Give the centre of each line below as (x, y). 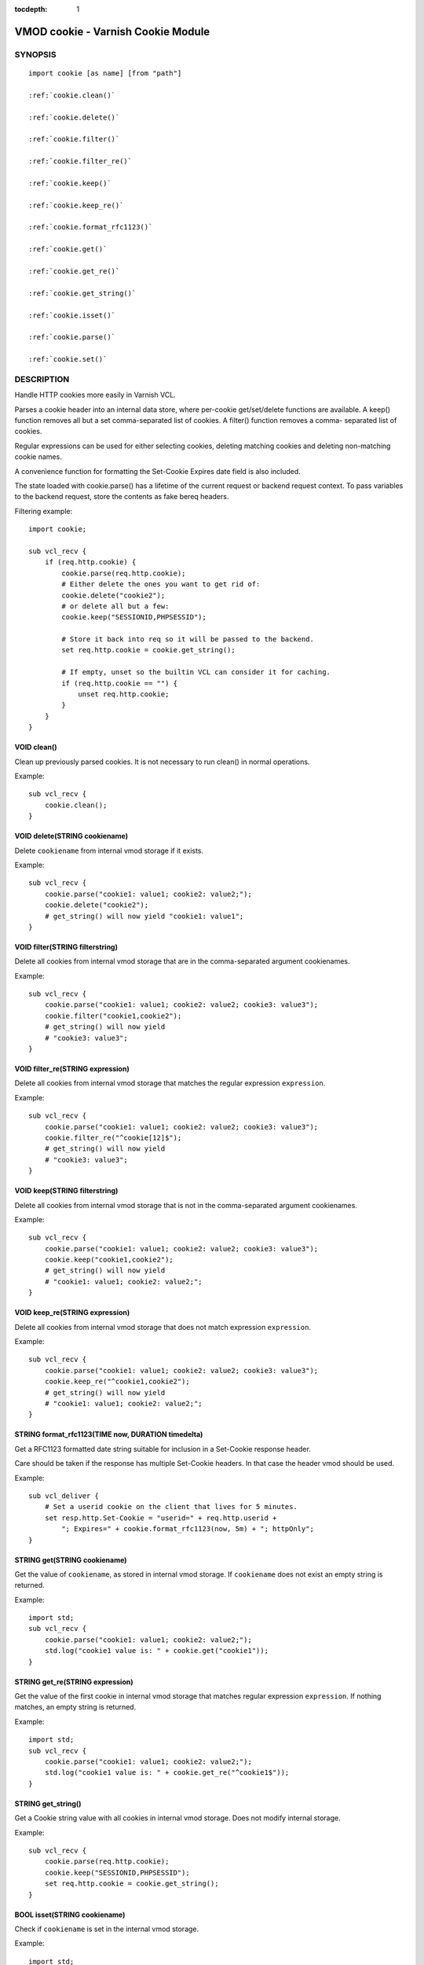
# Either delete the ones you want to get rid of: (161, 584)
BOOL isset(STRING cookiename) (70, 1915)
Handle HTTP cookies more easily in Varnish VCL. (95, 395)
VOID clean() (36, 747)
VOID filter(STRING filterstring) (66, 946)
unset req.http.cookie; (124, 694)
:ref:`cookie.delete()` (74, 117)
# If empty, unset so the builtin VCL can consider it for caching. (196, 672)
